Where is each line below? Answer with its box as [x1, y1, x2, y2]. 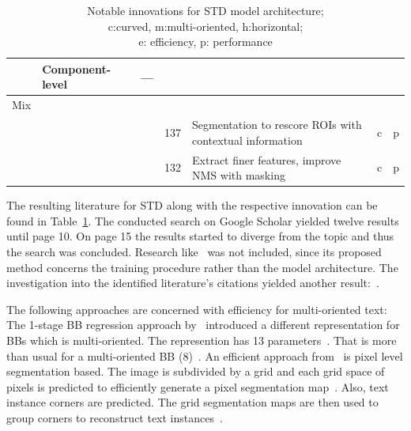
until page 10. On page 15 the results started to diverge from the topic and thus [6, 228, 394, 244]
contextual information [192, 131, 303, 148]
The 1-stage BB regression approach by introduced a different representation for [6, 316, 400, 333]
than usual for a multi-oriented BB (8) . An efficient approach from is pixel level [6, 347, 403, 364]
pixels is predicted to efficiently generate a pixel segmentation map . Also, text [6, 378, 389, 395]
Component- [42, 60, 111, 77]
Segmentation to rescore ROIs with [192, 116, 362, 133]
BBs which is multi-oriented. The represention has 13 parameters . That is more [6, 331, 397, 348]
